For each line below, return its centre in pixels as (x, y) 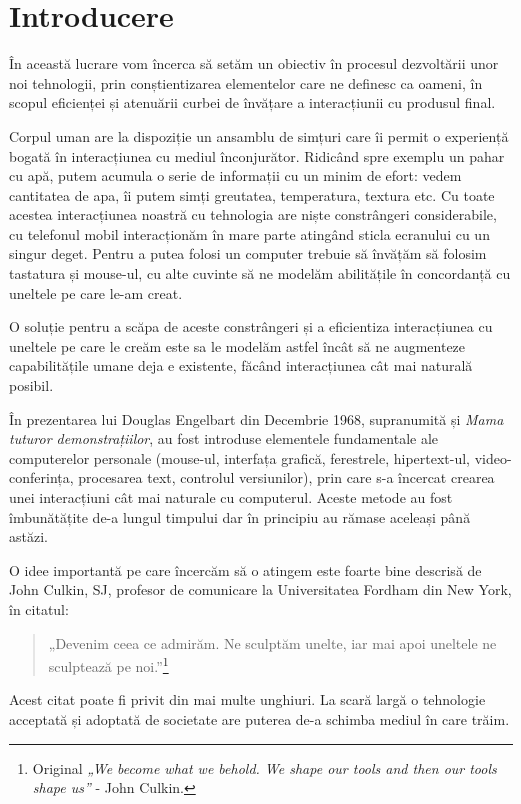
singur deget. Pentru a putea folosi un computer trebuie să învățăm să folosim (248, 253)
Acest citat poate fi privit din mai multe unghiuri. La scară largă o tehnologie (247, 699)
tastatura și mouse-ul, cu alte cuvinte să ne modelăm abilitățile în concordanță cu (260, 273)
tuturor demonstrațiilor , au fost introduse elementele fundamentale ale (224, 438)
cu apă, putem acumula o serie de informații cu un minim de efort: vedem (235, 175)
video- (493, 457)
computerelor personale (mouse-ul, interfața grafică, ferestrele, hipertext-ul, (240, 457)
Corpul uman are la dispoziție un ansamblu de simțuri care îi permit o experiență (259, 135)
